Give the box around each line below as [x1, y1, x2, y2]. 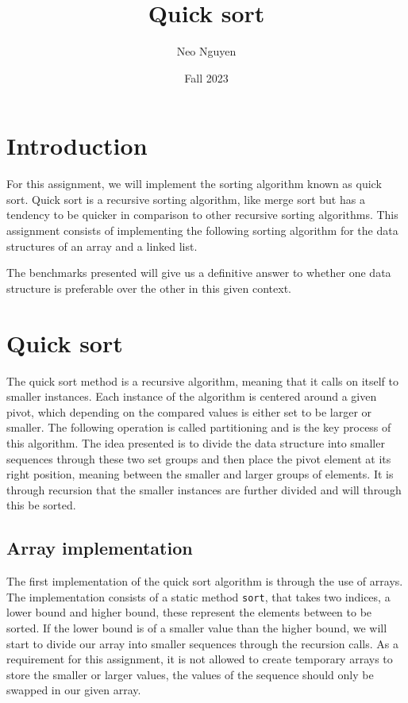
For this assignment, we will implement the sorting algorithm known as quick [6, 175, 382, 192]
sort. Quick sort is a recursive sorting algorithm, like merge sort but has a [6, 190, 365, 207]
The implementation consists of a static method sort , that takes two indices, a [6, 588, 391, 605]
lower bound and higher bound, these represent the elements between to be [6, 604, 372, 620]
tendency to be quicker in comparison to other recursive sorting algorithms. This [6, 206, 398, 223]
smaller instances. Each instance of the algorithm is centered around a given [6, 388, 377, 405]
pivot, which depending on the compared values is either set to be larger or [6, 403, 372, 420]
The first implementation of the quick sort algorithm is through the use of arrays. [6, 573, 403, 590]
